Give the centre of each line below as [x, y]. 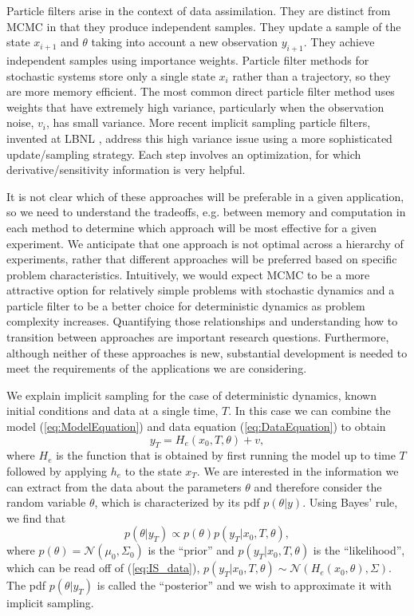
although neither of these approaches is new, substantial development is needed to [207, 352]
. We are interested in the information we [298, 471]
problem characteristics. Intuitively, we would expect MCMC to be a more [188, 274]
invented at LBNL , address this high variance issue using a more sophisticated [199, 138]
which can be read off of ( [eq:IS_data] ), [103, 568]
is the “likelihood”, [359, 550]
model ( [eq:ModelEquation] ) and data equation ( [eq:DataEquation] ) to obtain [196, 426]
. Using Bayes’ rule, [350, 502]
